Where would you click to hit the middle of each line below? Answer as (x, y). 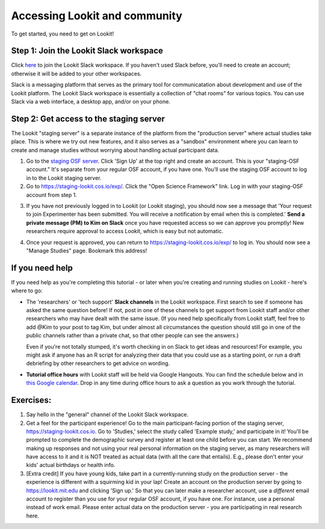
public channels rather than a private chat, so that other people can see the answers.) (132, 336)
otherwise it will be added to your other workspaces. (76, 74)
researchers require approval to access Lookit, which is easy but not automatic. (125, 231)
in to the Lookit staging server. (64, 178)
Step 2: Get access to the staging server (88, 118)
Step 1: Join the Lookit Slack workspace (87, 51)
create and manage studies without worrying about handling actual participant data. (115, 150)
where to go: (27, 291)
